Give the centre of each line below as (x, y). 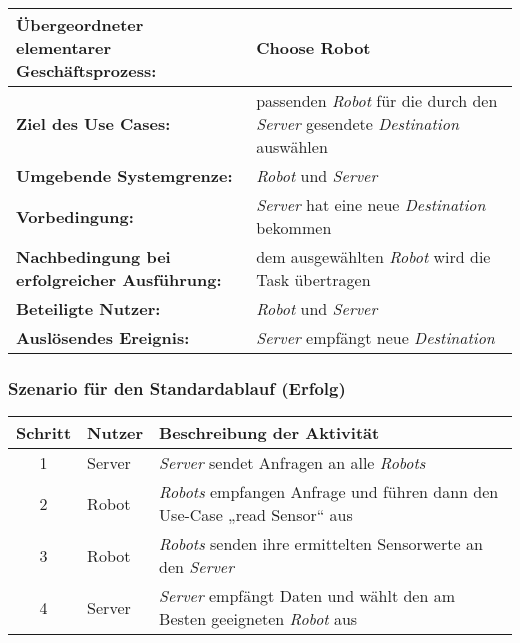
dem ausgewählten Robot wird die (373, 256)
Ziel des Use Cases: (93, 123)
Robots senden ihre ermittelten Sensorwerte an (321, 544)
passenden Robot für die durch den (377, 100)
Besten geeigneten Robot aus (258, 619)
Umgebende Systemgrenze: (124, 175)
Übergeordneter (80, 24)
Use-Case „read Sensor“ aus (256, 515)
